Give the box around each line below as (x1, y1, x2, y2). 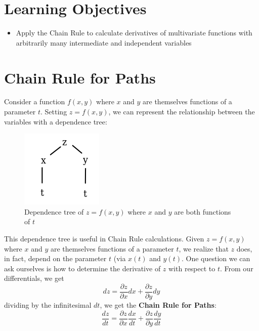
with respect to (168, 263, 215, 273)
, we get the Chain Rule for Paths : (100, 300, 217, 310)
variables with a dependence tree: (4, 116, 107, 127)
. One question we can (181, 253, 250, 264)
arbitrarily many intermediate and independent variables (16, 37, 192, 48)
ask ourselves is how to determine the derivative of (4, 263, 161, 273)
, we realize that (179, 243, 229, 254)
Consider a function (4, 96, 65, 107)
